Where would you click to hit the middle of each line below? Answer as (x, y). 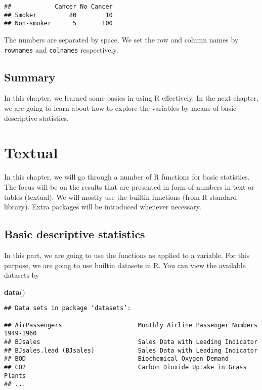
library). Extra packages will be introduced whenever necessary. (103, 207)
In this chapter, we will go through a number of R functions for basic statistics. (127, 177)
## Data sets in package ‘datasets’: (68, 308)
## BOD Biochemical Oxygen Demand (116, 359)
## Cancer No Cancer (58, 7)
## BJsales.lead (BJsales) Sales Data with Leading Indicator (131, 350)
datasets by (22, 275)
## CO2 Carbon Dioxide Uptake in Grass (125, 367)
